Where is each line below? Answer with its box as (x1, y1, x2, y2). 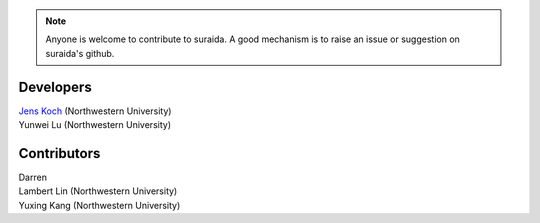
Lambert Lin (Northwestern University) (18, 185, 178, 197)
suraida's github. (45, 47, 115, 59)
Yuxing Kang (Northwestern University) (18, 199, 181, 211)
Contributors (18, 145, 101, 162)
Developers (18, 78, 92, 95)
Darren (18, 171, 47, 183)
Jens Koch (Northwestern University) (18, 105, 172, 117)
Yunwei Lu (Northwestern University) (18, 119, 172, 131)
